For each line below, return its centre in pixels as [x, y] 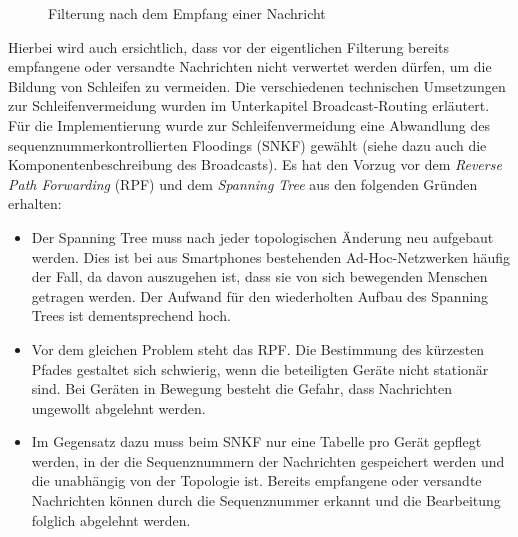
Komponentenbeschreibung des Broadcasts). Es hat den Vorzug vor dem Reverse [255, 164]
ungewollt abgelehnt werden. [118, 407]
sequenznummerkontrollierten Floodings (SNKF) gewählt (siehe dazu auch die [247, 144]
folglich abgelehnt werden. [111, 519]
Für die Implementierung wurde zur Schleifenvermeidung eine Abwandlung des [249, 124]
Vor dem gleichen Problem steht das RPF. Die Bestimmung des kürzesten [258, 348]
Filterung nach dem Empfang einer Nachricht [187, 13]
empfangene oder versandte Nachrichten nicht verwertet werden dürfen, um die [250, 66]
